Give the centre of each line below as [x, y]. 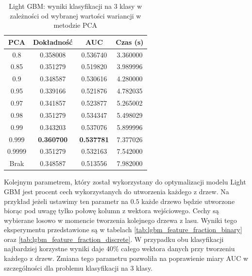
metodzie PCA [76, 25]
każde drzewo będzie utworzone [188, 201]
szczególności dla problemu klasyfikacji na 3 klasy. [78, 267]
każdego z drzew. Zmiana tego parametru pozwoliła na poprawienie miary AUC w [126, 258]
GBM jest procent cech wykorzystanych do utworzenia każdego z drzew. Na [117, 191]
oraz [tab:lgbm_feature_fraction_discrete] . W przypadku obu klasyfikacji [114, 239]
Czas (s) [130, 42]
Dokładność [53, 42]
